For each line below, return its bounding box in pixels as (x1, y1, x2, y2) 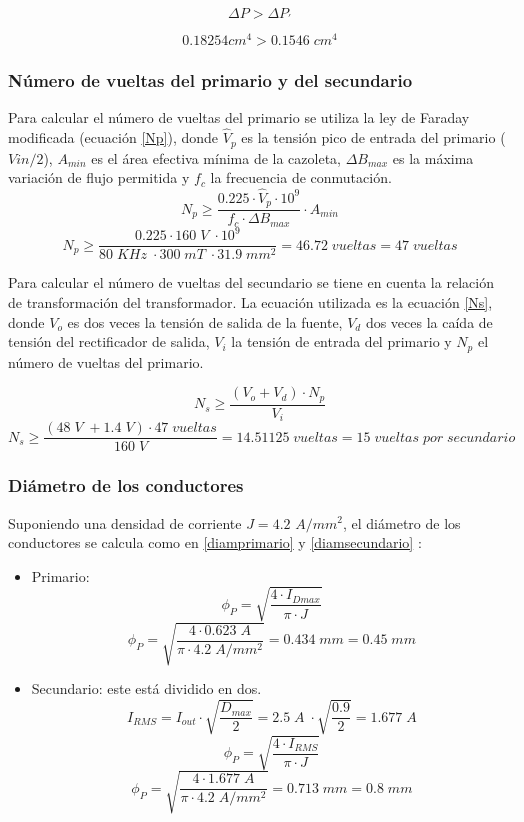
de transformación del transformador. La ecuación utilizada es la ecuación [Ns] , (8, 292, 493, 313)
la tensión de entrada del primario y (231, 331, 452, 352)
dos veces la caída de (365, 311, 493, 332)
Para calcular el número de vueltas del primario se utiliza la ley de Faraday (8, 107, 470, 128)
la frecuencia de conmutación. (210, 167, 392, 188)
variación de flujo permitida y (8, 167, 190, 188)
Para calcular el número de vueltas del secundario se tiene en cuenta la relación (8, 272, 494, 293)
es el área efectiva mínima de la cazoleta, (91, 147, 341, 168)
